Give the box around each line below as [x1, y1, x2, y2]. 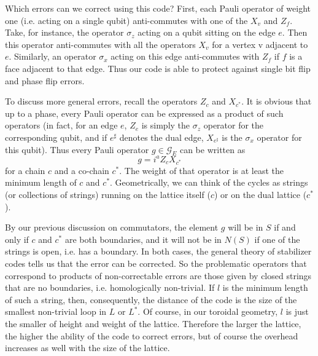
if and [274, 221, 296, 234]
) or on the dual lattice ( [214, 188, 307, 201]
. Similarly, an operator [9, 50, 96, 63]
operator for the [203, 119, 264, 132]
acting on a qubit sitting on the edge [138, 26, 276, 39]
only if [5, 232, 29, 245]
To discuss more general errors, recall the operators [5, 95, 198, 108]
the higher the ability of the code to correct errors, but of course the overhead [5, 329, 298, 342]
